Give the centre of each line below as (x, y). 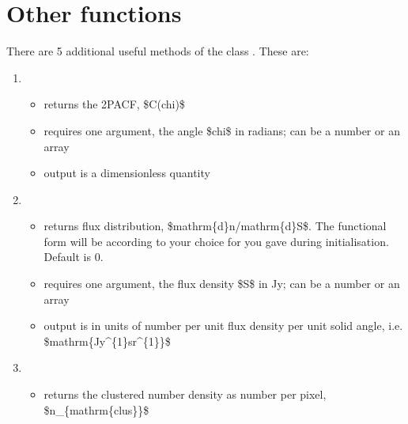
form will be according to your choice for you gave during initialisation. (216, 241)
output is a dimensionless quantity (127, 173)
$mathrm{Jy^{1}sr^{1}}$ (107, 341)
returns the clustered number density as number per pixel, (185, 394)
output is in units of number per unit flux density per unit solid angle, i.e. (223, 326)
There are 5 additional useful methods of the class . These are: (158, 51)
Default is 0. (74, 257)
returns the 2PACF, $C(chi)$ (114, 104)
